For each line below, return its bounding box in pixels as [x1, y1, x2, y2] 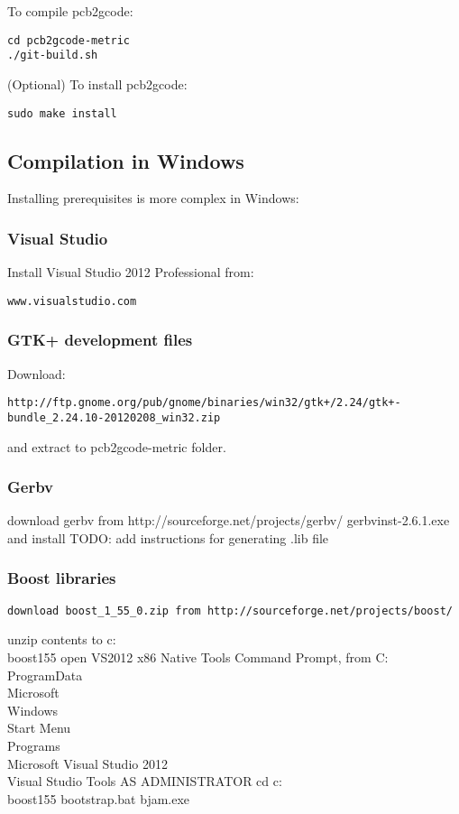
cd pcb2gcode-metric [7, 33, 131, 47]
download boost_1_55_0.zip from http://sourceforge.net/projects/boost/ [7, 604, 453, 617]
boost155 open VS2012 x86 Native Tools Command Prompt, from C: [7, 648, 389, 667]
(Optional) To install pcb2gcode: [7, 74, 188, 93]
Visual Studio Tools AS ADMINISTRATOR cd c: [7, 772, 282, 791]
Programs [7, 735, 60, 754]
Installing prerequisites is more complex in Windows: [7, 189, 299, 208]
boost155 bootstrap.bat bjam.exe [7, 789, 190, 808]
